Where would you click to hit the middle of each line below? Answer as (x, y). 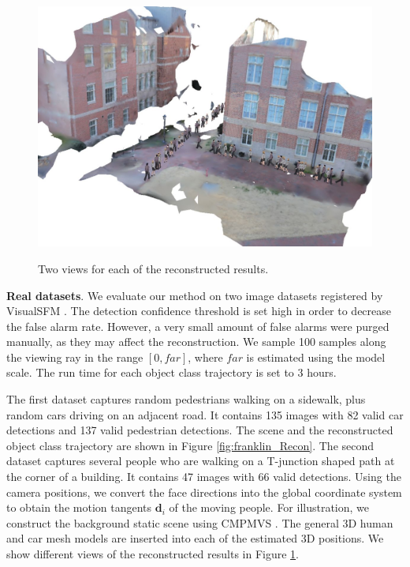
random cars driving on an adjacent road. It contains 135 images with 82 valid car (205, 414)
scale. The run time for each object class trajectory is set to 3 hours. (171, 372)
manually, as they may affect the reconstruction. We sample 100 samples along (196, 342)
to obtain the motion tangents (79, 507)
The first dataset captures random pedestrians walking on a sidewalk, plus (186, 399)
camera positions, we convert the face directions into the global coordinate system (204, 492)
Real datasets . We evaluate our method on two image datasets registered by (195, 295)
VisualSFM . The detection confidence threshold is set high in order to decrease (199, 311)
